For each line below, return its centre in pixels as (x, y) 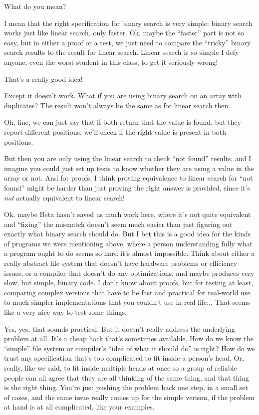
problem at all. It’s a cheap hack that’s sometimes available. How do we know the (129, 338)
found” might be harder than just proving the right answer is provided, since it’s (127, 187)
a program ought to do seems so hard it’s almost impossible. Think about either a (129, 253)
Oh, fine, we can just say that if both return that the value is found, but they (123, 122)
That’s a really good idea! (43, 79)
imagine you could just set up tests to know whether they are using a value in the (129, 168)
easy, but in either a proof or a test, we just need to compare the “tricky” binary (128, 42)
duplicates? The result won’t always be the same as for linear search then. (117, 105)
